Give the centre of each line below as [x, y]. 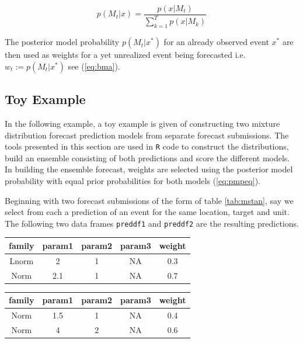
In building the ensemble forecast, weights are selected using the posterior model [149, 169]
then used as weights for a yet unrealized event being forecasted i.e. [125, 55]
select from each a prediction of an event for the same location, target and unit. [147, 212]
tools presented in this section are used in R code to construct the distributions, [147, 146]
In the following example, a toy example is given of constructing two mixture [142, 123]
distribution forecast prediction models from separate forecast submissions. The [147, 135]
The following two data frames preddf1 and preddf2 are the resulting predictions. [152, 223]
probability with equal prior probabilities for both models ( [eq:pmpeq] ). [133, 181]
